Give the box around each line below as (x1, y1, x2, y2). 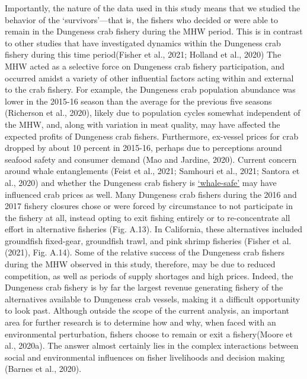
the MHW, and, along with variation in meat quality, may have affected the (5, 118, 280, 130)
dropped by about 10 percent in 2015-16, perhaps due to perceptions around (5, 141, 282, 154)
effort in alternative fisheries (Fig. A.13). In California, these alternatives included (5, 223, 302, 235)
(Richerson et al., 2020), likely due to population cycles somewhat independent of (5, 106, 300, 119)
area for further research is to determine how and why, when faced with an (5, 316, 276, 329)
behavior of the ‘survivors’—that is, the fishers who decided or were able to (5, 13, 279, 26)
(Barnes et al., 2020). (5, 362, 82, 375)
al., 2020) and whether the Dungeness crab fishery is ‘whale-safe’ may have (5, 176, 277, 188)
